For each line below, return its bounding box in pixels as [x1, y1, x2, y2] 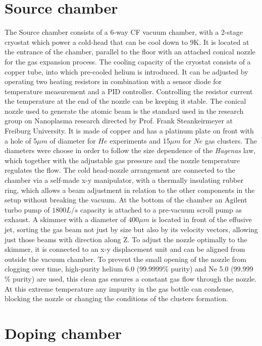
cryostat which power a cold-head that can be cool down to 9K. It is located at [5, 36, 249, 47]
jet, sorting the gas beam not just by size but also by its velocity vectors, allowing [5, 224, 258, 234]
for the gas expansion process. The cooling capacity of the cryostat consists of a [5, 56, 251, 66]
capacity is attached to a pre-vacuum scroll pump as [80, 204, 242, 215]
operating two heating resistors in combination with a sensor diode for [5, 76, 222, 87]
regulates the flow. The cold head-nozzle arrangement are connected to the [5, 165, 235, 175]
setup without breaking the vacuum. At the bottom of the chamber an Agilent [5, 194, 247, 205]
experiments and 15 [110, 135, 170, 146]
